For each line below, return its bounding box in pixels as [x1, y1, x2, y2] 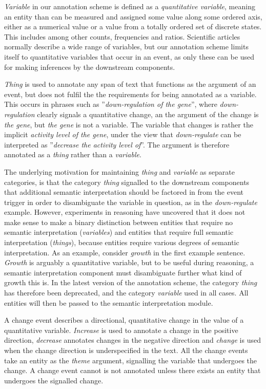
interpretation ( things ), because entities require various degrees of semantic [4, 237, 239, 248]
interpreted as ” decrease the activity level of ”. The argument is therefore [4, 139, 230, 150]
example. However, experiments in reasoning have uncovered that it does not [4, 207, 245, 217]
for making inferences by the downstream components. [4, 61, 175, 72]
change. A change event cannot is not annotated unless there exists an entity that [4, 365, 261, 376]
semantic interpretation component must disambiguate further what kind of [4, 267, 242, 277]
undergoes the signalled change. [4, 375, 104, 385]
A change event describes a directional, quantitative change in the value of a [4, 314, 244, 325]
